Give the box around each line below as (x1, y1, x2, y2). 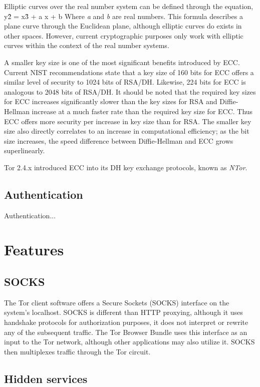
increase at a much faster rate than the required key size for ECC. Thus (32, 106, 253, 116)
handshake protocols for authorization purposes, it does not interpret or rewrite (4, 317, 248, 327)
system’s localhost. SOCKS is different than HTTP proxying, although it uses (4, 307, 243, 317)
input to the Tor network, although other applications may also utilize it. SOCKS (4, 336, 255, 347)
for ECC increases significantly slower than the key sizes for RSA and (4, 96, 217, 107)
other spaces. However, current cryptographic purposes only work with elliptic (4, 30, 243, 41)
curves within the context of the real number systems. (4, 40, 169, 51)
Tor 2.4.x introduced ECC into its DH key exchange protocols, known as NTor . (4, 162, 247, 172)
